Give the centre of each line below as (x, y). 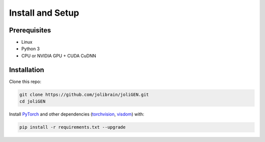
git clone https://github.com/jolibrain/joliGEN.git (84, 94)
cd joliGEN (32, 101)
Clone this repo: (25, 82)
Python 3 (31, 49)
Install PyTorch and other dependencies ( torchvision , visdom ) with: (77, 114)
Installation (26, 70)
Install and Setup (44, 13)
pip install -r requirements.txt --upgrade (73, 127)
